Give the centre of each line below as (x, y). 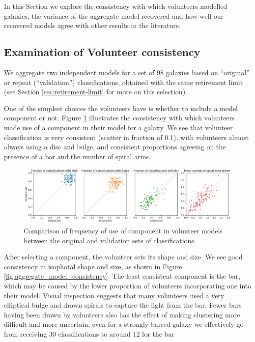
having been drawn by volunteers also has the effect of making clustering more (122, 314)
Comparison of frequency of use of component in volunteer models (123, 230)
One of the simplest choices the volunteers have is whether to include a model (121, 108)
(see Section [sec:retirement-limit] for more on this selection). (96, 92)
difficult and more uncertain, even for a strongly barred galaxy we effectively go (124, 324)
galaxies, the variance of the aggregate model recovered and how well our (114, 15)
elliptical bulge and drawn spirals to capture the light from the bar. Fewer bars (123, 305)
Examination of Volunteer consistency (102, 52)
